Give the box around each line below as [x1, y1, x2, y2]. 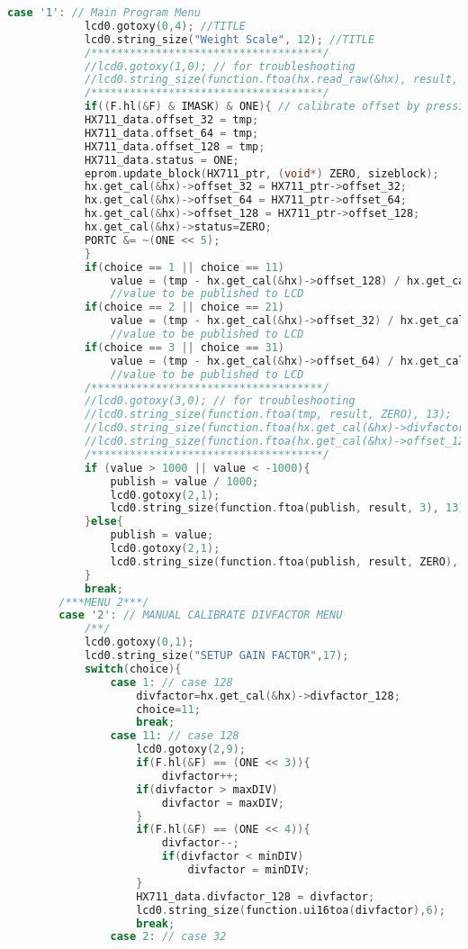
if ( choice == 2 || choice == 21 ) [84, 301, 284, 314]
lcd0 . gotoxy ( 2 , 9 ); [136, 743, 246, 756]
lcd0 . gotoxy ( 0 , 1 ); [84, 636, 194, 649]
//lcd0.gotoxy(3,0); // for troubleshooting [84, 394, 355, 408]
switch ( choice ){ [84, 662, 182, 675]
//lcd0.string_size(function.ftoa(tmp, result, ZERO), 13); [84, 408, 452, 421]
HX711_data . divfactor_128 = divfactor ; [136, 890, 375, 903]
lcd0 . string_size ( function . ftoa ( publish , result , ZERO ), [110, 555, 459, 568]
